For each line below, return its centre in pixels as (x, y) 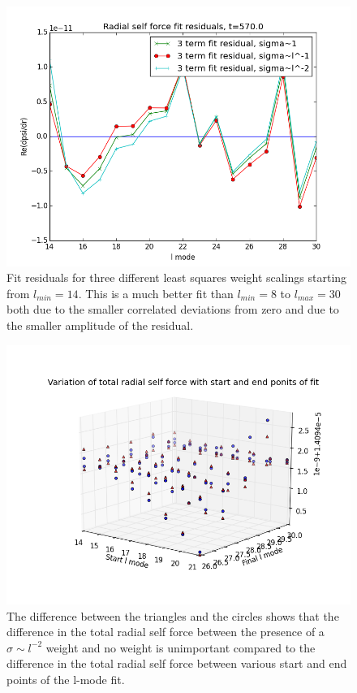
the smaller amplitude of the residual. (100, 325)
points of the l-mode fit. (66, 680)
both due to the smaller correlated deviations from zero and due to (173, 309)
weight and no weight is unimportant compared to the (181, 647)
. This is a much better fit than (156, 293)
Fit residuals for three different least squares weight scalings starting (177, 277)
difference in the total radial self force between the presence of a (166, 632)
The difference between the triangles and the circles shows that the (173, 615)
